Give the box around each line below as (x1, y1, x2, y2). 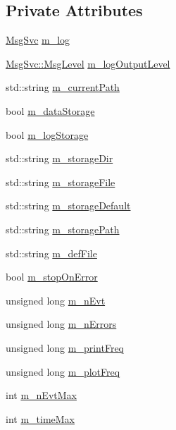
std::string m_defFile (6, 245, 97, 260)
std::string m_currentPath (6, 80, 120, 94)
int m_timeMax (6, 411, 75, 426)
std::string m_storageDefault (6, 198, 131, 213)
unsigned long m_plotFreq (6, 364, 120, 379)
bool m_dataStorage (6, 103, 95, 118)
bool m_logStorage (6, 127, 89, 142)
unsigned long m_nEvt (6, 293, 106, 307)
